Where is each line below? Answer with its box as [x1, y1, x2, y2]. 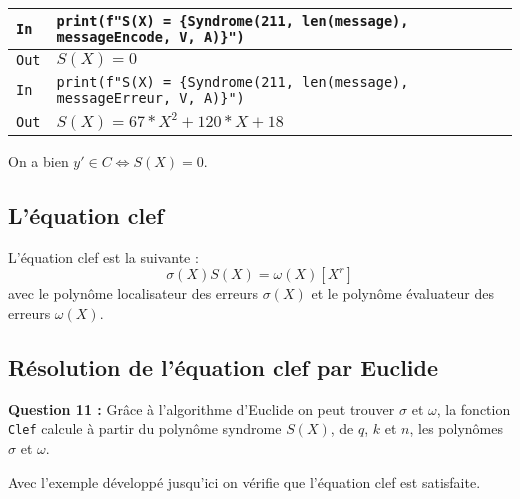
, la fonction [436, 398, 511, 419]
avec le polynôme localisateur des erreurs [8, 283, 259, 304]
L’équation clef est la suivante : [8, 246, 199, 267]
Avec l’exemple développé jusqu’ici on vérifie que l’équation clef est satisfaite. [8, 471, 481, 492]
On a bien [8, 151, 69, 171]
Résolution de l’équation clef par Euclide [8, 351, 439, 382]
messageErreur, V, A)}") [56, 90, 245, 106]
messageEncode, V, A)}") [56, 29, 245, 45]
